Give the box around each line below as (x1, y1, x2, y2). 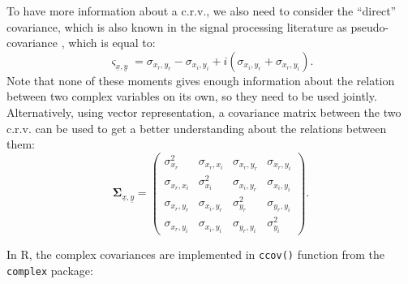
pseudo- (350, 18, 389, 35)
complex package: (6, 261, 93, 278)
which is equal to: (68, 34, 156, 51)
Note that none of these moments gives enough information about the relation (6, 71, 395, 88)
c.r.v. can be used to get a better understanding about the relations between (6, 119, 387, 136)
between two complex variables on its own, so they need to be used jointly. (6, 88, 377, 105)
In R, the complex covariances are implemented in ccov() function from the (6, 245, 385, 262)
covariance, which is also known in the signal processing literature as (6, 18, 347, 35)
